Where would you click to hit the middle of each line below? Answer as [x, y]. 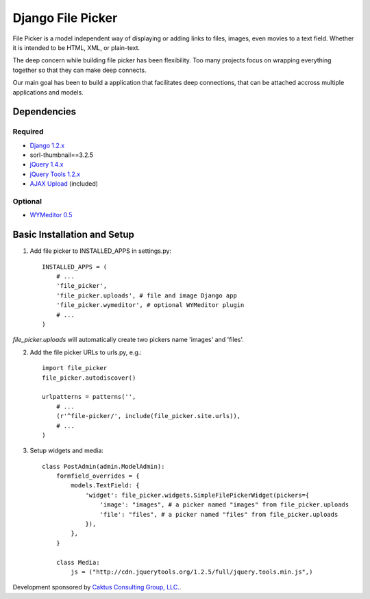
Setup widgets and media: [67, 451]
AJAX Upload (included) [64, 184]
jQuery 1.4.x [47, 164]
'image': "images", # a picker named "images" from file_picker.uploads [224, 505]
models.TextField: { [105, 486]
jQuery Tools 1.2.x [55, 174]
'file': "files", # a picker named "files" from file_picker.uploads [219, 514]
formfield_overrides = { [98, 476]
